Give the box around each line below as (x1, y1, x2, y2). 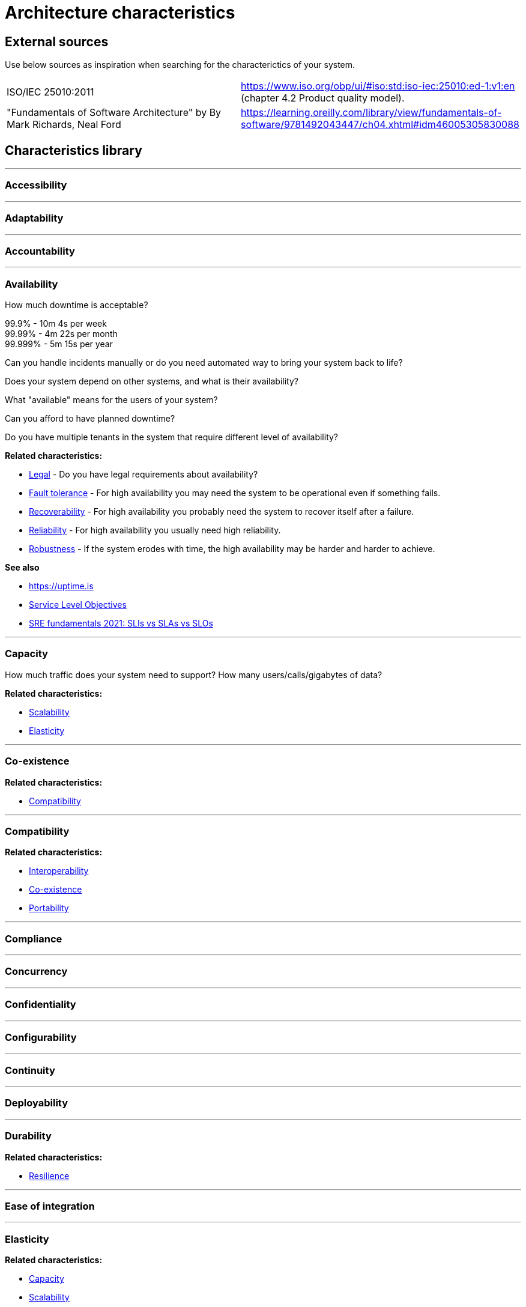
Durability (5, 1130, 52, 1142)
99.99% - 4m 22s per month (5, 329, 118, 339)
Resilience (29, 1170, 70, 1181)
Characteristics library (5, 142, 142, 158)
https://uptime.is (29, 581, 94, 592)
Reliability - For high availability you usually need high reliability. (29, 525, 281, 536)
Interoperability (29, 866, 89, 876)
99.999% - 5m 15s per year (5, 339, 113, 350)
